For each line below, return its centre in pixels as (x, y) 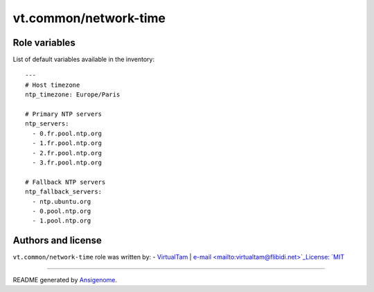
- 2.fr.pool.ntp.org (67, 153)
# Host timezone (53, 85)
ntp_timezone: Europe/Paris (73, 95)
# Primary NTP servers (64, 114)
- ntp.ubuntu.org (62, 201)
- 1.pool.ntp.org (62, 221)
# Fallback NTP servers (65, 182)
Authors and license (57, 240)
